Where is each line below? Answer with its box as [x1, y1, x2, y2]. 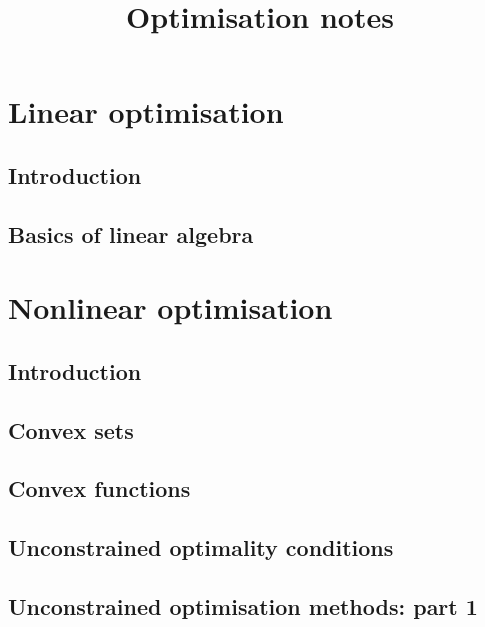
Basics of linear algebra [8, 218, 254, 249]
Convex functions [8, 473, 191, 504]
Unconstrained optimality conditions [8, 532, 394, 563]
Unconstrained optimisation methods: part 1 [8, 591, 478, 622]
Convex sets [8, 414, 134, 445]
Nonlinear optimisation [8, 287, 333, 328]
